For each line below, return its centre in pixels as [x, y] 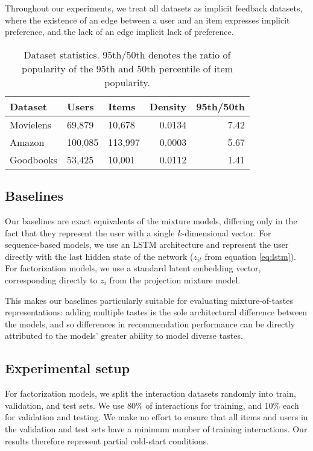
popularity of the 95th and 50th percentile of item [127, 68]
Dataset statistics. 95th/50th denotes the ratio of [127, 54]
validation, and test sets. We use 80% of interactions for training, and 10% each [152, 405]
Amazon [27, 142]
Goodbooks [33, 159]
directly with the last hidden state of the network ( [99, 256]
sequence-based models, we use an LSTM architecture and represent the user [147, 244]
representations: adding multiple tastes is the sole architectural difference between [156, 312]
